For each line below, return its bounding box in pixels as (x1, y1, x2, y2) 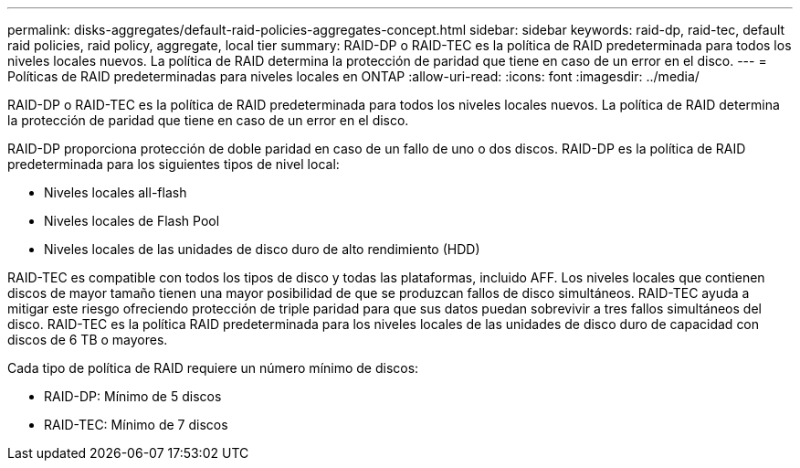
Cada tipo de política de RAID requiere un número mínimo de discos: (7, 360, 419, 376)
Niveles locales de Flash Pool (44, 213, 220, 229)
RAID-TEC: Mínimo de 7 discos (44, 417, 228, 432)
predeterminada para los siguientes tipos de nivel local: (7, 156, 340, 172)
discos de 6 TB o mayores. (7, 332, 168, 347)
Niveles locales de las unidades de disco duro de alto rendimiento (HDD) (44, 241, 480, 257)
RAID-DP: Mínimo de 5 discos (44, 388, 222, 404)
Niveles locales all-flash (44, 185, 187, 200)
